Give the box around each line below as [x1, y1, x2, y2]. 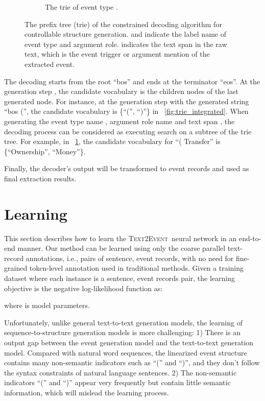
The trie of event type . [45, 2, 118, 12]
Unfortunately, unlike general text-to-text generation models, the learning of [4, 317, 243, 327]
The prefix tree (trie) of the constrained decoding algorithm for [25, 18, 222, 29]
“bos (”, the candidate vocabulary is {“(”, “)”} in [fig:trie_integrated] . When [4, 106, 249, 116]
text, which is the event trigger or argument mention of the [25, 49, 210, 59]
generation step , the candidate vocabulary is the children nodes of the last [4, 86, 238, 97]
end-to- [238, 232, 261, 243]
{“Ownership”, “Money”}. [4, 146, 86, 156]
